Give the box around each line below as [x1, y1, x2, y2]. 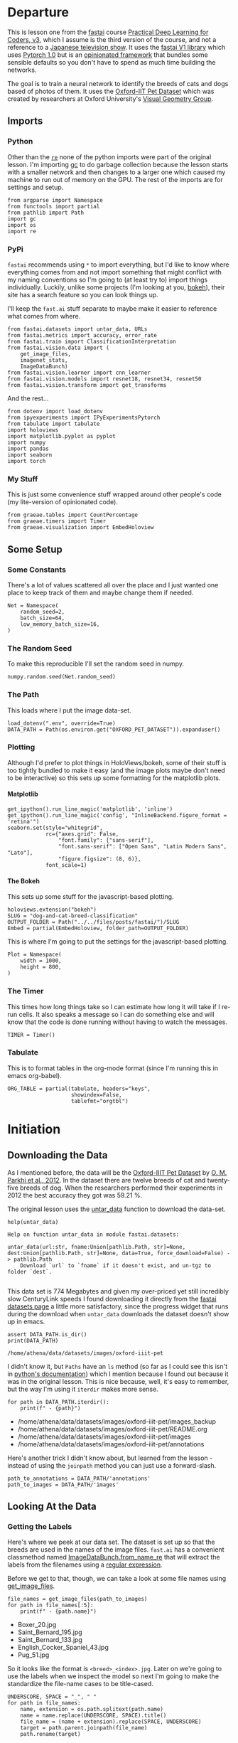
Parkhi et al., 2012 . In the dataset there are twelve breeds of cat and [7, 1176, 206, 1184]
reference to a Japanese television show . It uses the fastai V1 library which [7, 43, 226, 51]
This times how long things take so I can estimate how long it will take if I [7, 1002, 220, 1011]
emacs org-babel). [7, 1071, 62, 1080]
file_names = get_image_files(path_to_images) [7, 1596, 148, 1603]
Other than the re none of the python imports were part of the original [7, 152, 212, 161]
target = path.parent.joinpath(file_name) [20, 1725, 148, 1732]
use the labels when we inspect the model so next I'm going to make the [7, 1672, 219, 1680]
